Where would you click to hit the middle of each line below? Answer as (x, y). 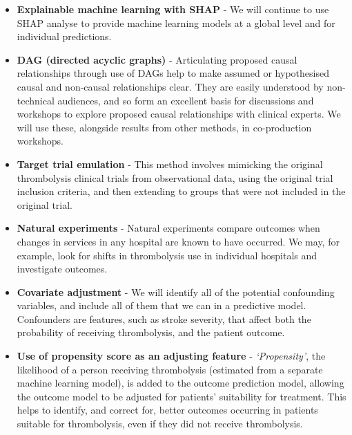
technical (36, 100)
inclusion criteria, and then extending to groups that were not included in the (181, 191)
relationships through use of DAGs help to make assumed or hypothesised (173, 73)
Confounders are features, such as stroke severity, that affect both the (164, 318)
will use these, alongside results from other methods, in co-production (164, 127)
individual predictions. (64, 36)
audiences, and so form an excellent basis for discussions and (186, 100)
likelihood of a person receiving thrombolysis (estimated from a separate (170, 369)
